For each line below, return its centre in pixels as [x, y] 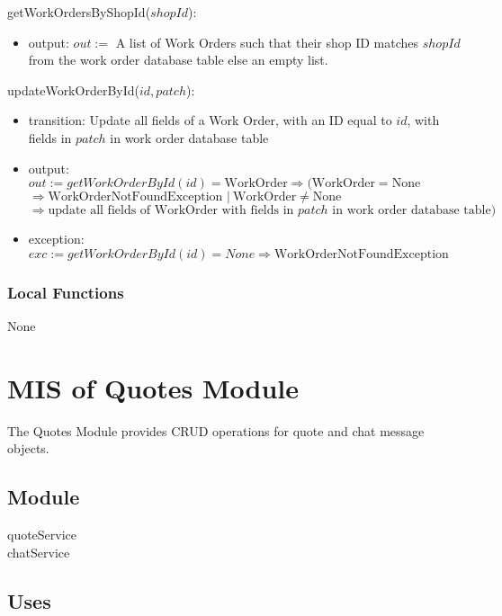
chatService [39, 552]
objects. [28, 448]
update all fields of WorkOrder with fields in [171, 211]
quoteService [42, 535]
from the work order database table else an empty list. [178, 60]
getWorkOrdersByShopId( [79, 12]
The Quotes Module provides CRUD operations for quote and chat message [216, 430]
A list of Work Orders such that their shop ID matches [267, 42]
